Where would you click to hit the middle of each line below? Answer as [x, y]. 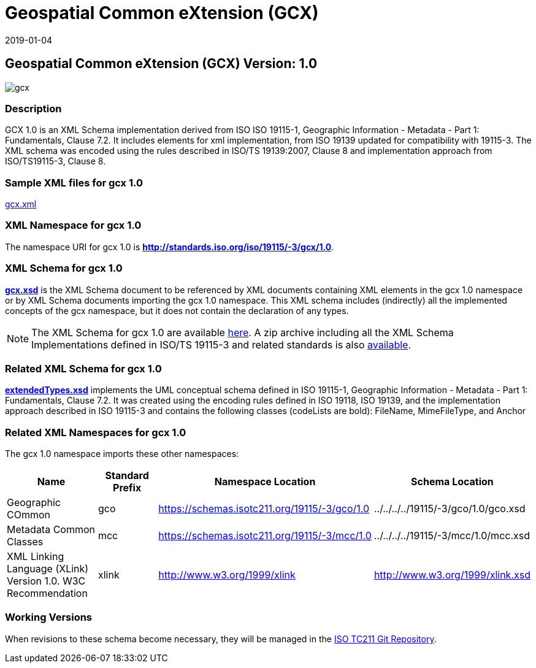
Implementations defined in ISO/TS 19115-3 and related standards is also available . [221, 344]
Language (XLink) [48, 569]
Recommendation [47, 593]
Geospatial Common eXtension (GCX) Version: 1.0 [161, 64]
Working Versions [49, 617]
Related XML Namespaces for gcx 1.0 [96, 432]
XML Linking [36, 557]
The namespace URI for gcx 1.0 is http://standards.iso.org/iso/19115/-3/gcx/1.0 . [170, 247]
